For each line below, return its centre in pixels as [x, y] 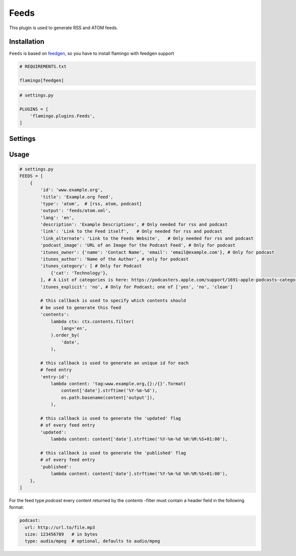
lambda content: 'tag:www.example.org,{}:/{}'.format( [118, 384]
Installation [27, 42]
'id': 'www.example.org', [72, 190]
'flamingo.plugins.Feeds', [63, 116]
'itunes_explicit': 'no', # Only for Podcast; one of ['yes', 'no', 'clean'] [136, 287]
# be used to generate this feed [81, 307]
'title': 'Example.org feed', [77, 197]
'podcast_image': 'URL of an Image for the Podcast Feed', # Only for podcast [138, 245]
